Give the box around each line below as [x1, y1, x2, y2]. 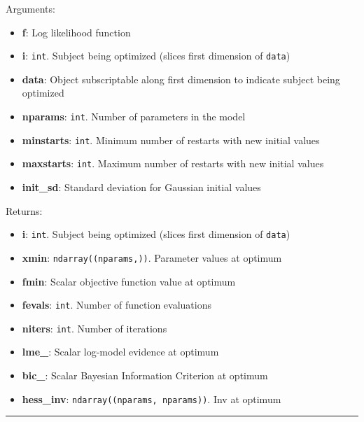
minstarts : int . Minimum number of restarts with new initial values [22, 132, 320, 147]
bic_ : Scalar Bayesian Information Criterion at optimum [22, 368, 268, 382]
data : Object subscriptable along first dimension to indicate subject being [22, 71, 340, 86]
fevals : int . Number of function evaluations [22, 297, 211, 312]
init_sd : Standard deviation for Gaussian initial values [22, 180, 261, 194]
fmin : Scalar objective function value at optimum [22, 274, 236, 288]
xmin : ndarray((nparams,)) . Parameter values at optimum [22, 250, 282, 265]
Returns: [6, 203, 43, 218]
